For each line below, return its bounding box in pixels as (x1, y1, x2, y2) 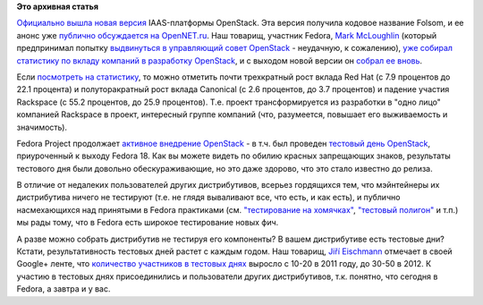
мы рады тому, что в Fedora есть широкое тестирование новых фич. (16, 217, 279, 228)
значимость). (16, 122, 67, 132)
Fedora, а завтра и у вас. (16, 284, 111, 294)
